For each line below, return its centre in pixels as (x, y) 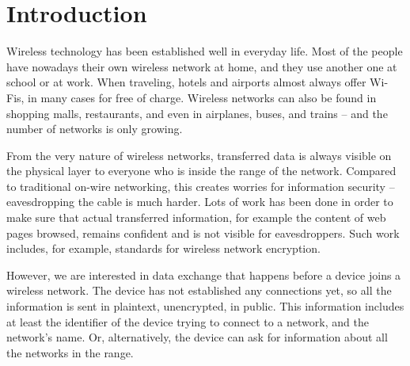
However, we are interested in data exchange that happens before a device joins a (204, 274)
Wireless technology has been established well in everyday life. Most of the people (205, 51)
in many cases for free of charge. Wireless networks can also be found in (202, 97)
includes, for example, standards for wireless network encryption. (163, 248)
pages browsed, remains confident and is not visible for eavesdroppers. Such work (203, 233)
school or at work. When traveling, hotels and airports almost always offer (186, 82)
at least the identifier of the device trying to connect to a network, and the (188, 321)
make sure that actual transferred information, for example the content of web (196, 217)
